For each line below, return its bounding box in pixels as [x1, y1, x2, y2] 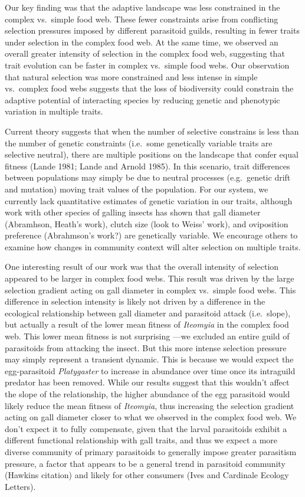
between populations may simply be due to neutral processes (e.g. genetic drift [5, 171, 291, 184]
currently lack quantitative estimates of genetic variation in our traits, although [5, 194, 293, 207]
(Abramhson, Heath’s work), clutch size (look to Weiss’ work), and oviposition [5, 217, 288, 230]
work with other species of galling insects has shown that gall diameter [5, 206, 261, 218]
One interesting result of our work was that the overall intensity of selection [5, 260, 279, 273]
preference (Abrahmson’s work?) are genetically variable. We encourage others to [5, 229, 298, 241]
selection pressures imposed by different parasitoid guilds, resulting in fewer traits [5, 24, 300, 37]
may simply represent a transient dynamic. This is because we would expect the [5, 353, 294, 365]
